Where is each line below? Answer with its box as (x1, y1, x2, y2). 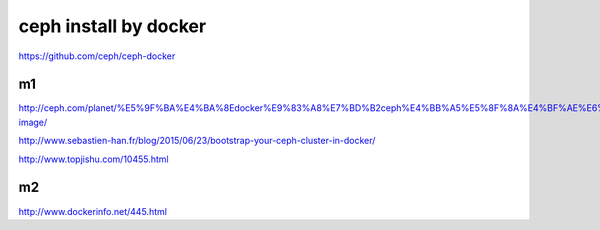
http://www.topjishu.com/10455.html (18, 153, 169, 165)
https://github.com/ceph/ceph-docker (18, 50, 176, 62)
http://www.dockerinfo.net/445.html (18, 205, 167, 217)
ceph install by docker (18, 15, 207, 37)
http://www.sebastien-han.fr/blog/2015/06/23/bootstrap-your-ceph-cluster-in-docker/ (18, 135, 376, 147)
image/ (18, 116, 48, 128)
